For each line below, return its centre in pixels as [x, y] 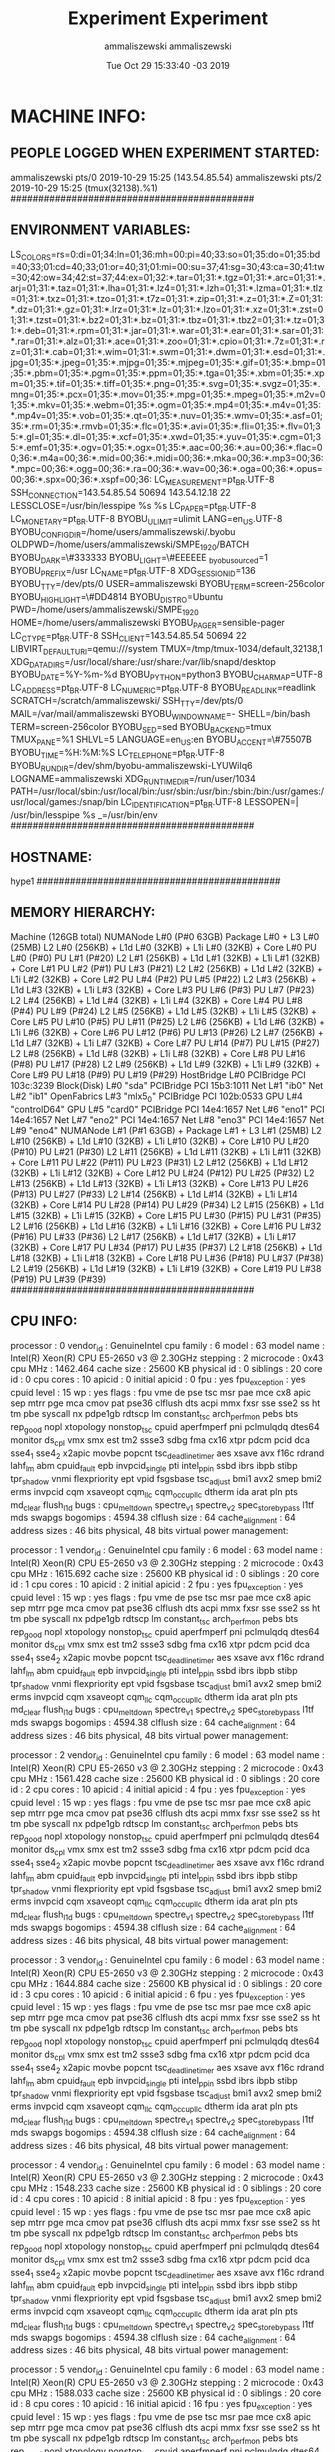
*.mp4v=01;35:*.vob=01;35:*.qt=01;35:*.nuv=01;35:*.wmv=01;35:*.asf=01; [166, 416]
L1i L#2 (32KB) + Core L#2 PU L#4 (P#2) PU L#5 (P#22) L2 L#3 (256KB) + [163, 979]
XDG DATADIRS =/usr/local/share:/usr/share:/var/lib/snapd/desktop [143, 662]
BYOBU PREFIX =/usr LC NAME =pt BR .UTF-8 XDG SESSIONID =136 [133, 571]
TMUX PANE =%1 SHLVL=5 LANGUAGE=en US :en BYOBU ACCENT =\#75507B [161, 740]
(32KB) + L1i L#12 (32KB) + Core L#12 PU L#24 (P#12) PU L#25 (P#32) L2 [162, 1173]
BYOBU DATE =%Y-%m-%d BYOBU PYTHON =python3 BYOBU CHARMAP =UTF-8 [166, 675]
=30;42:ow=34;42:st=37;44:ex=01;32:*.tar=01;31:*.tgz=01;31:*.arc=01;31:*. [168, 278]
